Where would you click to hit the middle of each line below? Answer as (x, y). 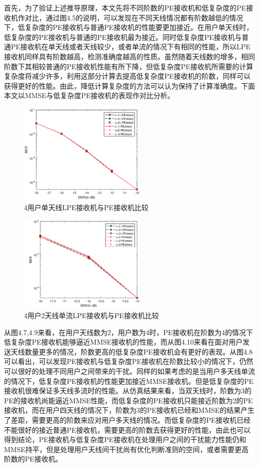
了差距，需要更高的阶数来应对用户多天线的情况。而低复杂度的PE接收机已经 (128, 419)
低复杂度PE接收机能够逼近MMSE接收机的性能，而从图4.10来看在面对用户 (123, 342)
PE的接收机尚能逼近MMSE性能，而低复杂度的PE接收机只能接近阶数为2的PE (129, 400)
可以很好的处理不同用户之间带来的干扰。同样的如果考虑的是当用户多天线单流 (129, 371)
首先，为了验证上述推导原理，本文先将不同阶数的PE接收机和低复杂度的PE (125, 7)
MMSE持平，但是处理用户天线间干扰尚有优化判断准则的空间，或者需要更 (123, 449)
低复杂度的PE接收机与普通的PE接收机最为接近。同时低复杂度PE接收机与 (123, 37)
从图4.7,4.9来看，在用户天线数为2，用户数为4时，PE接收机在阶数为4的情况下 (129, 332)
